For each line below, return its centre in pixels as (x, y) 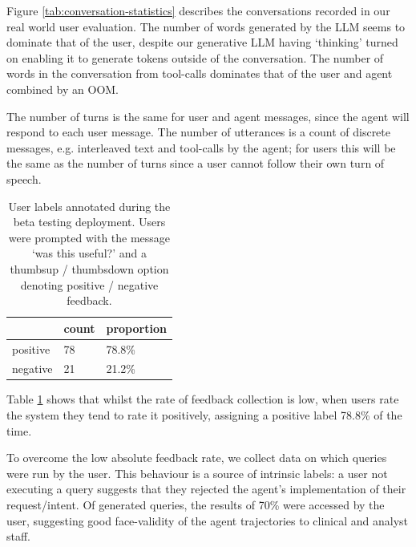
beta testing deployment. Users (89, 222)
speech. (24, 178)
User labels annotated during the (89, 206)
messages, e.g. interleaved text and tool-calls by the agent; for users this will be (201, 147)
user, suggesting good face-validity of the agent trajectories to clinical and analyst (208, 520)
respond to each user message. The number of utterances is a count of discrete (198, 132)
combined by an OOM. (63, 89)
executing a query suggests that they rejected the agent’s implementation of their (206, 489)
